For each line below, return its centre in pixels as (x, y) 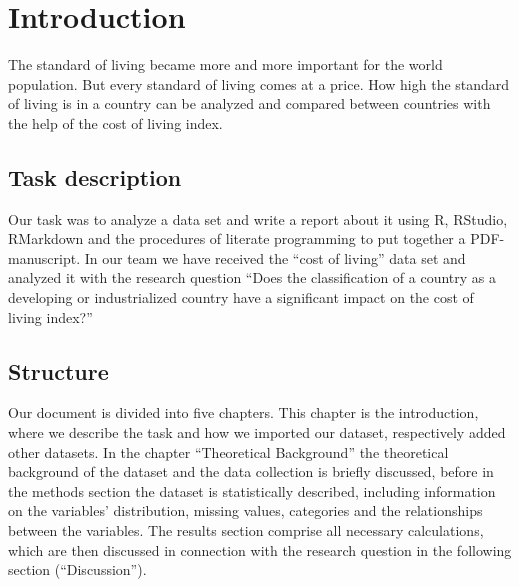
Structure (58, 370)
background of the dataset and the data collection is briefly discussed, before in (251, 471)
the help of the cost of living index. (115, 122)
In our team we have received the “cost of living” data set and (275, 257)
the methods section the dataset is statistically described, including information (252, 490)
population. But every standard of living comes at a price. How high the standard (259, 83)
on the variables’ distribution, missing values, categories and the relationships (245, 510)
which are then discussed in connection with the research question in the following (260, 549)
